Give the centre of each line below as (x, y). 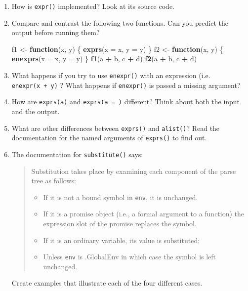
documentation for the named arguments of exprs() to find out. (109, 138)
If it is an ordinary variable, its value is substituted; (122, 240)
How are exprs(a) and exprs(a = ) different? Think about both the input (126, 102)
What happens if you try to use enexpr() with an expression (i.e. (111, 75)
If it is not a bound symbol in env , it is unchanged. (121, 197)
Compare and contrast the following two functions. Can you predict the (120, 22)
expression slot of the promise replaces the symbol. (120, 223)
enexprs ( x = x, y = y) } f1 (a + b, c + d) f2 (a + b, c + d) (104, 59)
